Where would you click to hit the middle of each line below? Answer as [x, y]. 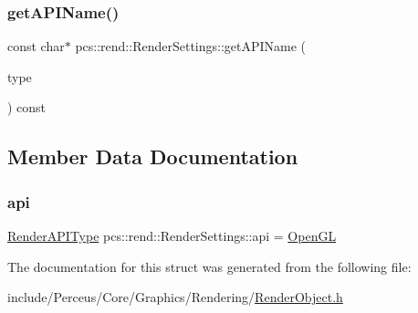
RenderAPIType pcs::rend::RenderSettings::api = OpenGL [172, 235]
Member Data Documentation [153, 156]
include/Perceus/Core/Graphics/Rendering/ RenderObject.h [175, 297]
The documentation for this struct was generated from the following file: [209, 266]
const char [36, 46]
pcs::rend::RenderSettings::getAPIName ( [191, 46]
